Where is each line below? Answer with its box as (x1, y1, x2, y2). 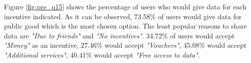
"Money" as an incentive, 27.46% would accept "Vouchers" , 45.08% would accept (4, 40, 247, 50)
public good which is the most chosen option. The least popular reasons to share (4, 21, 247, 31)
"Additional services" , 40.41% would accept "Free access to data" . (4, 49, 200, 60)
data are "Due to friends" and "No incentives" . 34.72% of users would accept (4, 30, 235, 40)
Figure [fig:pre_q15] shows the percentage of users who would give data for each (4, 1, 247, 11)
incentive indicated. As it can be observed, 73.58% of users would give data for (4, 11, 242, 21)
